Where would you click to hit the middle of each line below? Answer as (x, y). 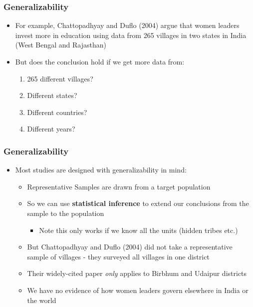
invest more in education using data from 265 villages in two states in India (131, 35)
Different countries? (57, 112)
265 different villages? (60, 78)
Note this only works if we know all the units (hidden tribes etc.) (138, 230)
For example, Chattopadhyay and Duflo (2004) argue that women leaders (127, 25)
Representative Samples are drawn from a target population (119, 186)
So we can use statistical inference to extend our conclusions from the (138, 203)
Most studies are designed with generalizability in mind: (101, 170)
